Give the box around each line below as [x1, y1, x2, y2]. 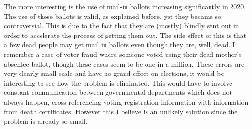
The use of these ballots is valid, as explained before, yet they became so [4, 11, 221, 21]
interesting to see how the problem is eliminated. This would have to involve [4, 77, 232, 88]
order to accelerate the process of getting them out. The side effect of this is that [4, 30, 246, 40]
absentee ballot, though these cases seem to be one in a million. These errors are [4, 58, 245, 69]
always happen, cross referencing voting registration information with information [4, 96, 249, 107]
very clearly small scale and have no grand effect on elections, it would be [4, 68, 224, 78]
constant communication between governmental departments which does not [4, 87, 232, 97]
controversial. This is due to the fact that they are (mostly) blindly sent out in [4, 20, 239, 31]
